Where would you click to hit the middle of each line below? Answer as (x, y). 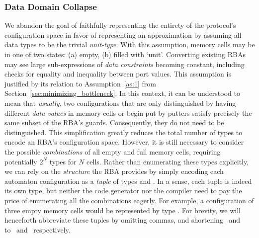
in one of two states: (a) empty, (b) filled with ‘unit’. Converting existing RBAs (125, 54)
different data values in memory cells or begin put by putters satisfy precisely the (128, 113)
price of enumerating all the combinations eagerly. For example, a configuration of (129, 200)
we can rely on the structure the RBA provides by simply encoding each (114, 171)
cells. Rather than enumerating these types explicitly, (168, 161)
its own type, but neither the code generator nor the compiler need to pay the (123, 191)
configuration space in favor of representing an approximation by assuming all (123, 35)
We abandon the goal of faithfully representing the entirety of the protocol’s (120, 25)
